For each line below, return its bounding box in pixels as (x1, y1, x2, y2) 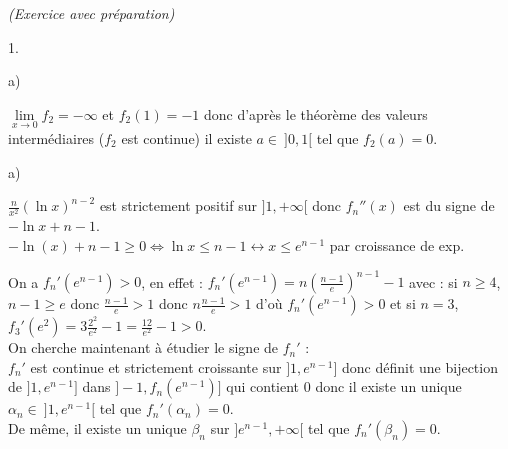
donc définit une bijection (342, 356, 498, 377)
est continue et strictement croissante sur (30, 356, 282, 377)
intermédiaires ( (8, 128, 105, 148)
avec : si (409, 271, 458, 292)
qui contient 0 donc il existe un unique (226, 376, 462, 397)
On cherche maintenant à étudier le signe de (8, 337, 279, 358)
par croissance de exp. (329, 234, 465, 255)
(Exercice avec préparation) (8, 3, 175, 23)
